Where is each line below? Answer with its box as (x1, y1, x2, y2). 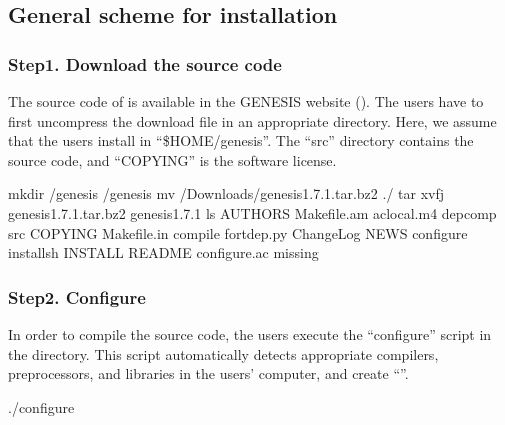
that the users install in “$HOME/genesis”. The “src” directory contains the (8, 130, 474, 151)
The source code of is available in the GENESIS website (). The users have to (8, 91, 484, 111)
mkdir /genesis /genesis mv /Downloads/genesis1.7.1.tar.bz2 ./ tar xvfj (8, 183, 445, 204)
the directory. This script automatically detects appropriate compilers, (8, 343, 439, 364)
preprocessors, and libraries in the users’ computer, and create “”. (8, 363, 409, 384)
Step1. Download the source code (8, 51, 282, 76)
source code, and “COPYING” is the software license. (8, 149, 337, 170)
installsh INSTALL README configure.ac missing (8, 242, 319, 263)
